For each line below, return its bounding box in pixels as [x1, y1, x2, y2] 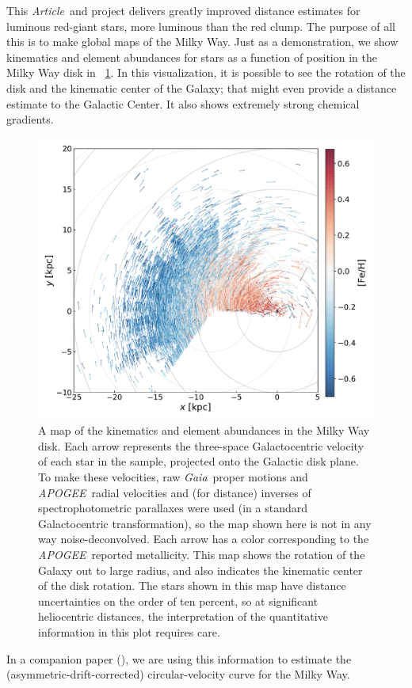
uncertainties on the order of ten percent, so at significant [38, 592, 319, 609]
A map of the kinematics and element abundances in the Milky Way [38, 422, 370, 439]
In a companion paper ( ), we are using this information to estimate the [6, 650, 352, 667]
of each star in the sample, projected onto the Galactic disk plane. [38, 453, 359, 469]
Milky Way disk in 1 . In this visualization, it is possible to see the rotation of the [6, 64, 406, 81]
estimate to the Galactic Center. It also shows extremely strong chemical [6, 95, 360, 112]
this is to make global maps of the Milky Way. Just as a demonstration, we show [6, 33, 399, 50]
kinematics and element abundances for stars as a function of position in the [6, 48, 377, 65]
